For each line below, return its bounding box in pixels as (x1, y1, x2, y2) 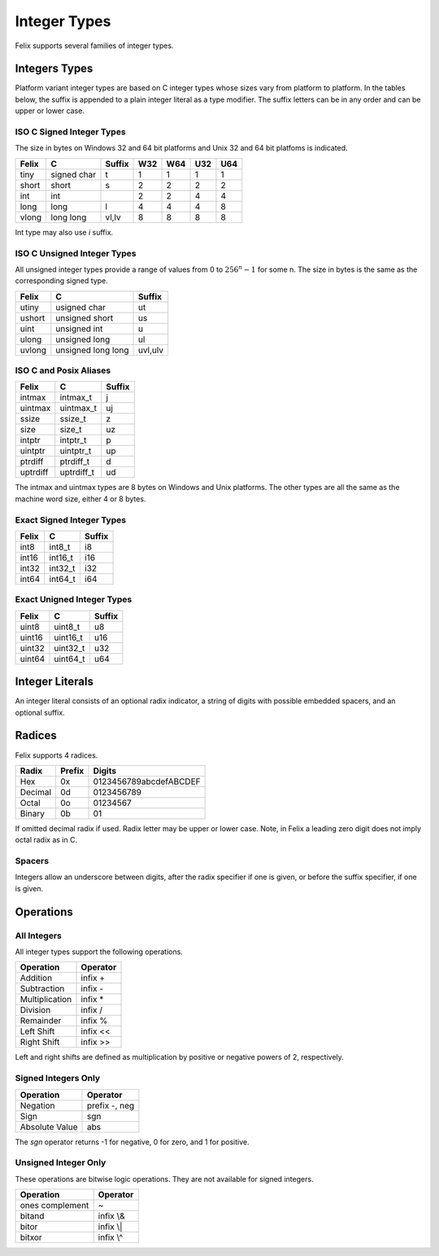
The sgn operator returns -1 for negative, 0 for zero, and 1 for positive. (15, 1136, 250, 1147)
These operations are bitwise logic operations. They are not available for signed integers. (15, 1174, 314, 1184)
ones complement (20, 1200, 89, 1211)
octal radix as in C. (15, 835, 77, 845)
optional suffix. (15, 707, 65, 717)
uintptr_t (59, 445, 92, 457)
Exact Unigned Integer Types (15, 594, 133, 606)
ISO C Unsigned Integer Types (15, 247, 137, 259)
